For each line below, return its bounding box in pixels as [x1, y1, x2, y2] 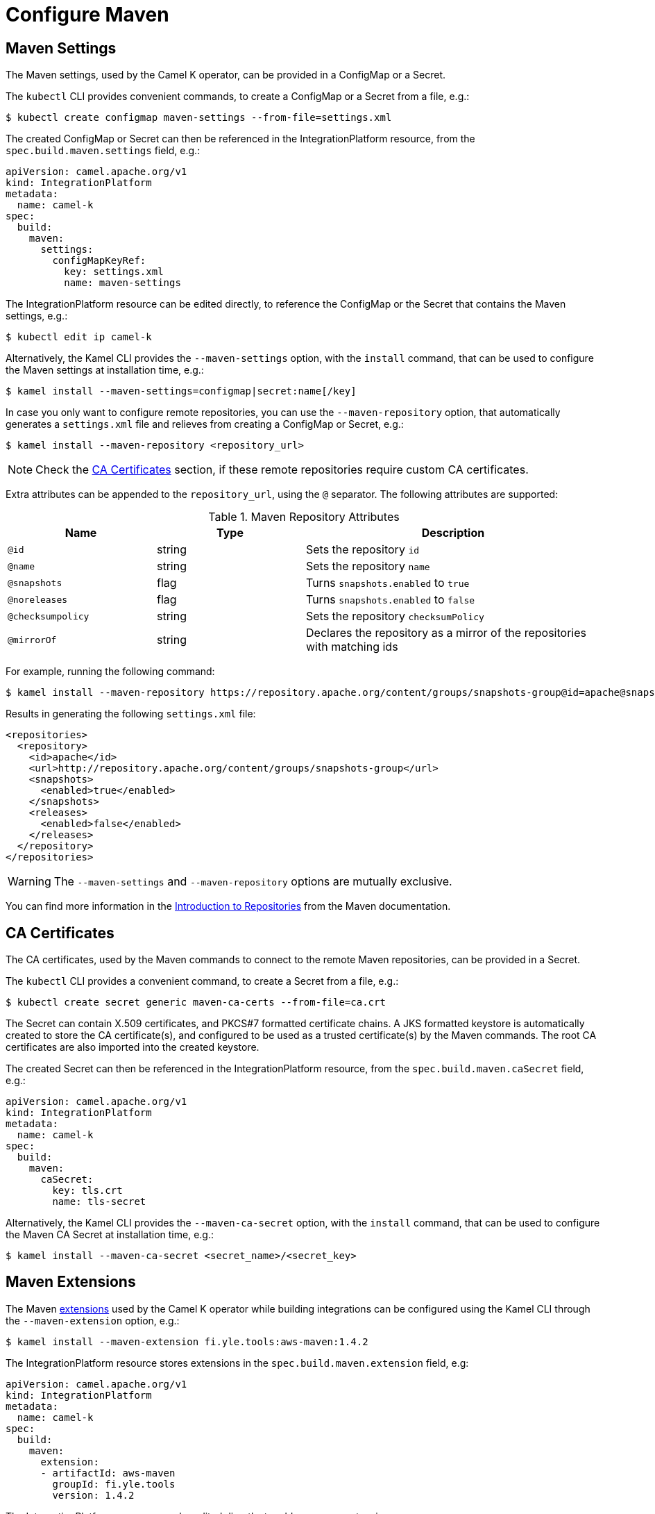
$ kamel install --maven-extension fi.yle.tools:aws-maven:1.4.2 [6, 1336, 368, 1347]
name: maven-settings [64, 277, 181, 289]
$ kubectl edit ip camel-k [6, 331, 152, 343]
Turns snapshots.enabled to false [306, 592, 475, 607]
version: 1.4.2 [52, 1489, 135, 1501]
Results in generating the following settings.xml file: [6, 708, 256, 720]
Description [421, 526, 485, 540]
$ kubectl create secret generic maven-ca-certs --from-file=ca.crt [6, 997, 386, 1008]
